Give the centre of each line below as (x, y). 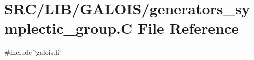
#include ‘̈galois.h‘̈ (33, 52)
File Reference (188, 28)
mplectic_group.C (68, 28)
